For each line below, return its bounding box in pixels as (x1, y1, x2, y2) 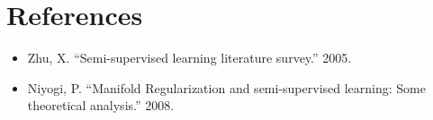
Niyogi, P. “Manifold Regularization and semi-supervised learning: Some (27, 78, 426, 97)
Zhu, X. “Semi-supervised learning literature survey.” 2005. (27, 48, 352, 67)
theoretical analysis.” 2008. (27, 96, 175, 115)
